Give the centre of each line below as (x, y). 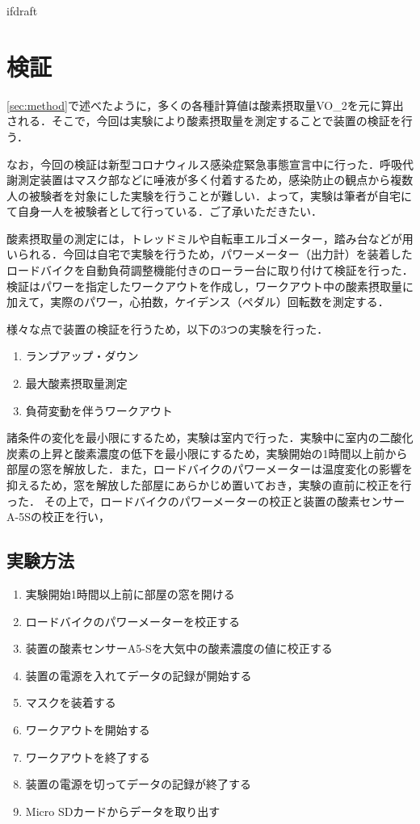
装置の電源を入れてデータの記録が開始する (139, 675)
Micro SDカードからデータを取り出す (123, 811)
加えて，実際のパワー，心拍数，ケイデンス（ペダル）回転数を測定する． (198, 302)
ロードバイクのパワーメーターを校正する (132, 621)
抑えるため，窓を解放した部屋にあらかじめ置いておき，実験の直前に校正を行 (209, 485)
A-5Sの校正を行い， (58, 517)
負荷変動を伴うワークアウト (99, 410)
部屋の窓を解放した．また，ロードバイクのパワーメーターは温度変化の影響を (210, 469)
